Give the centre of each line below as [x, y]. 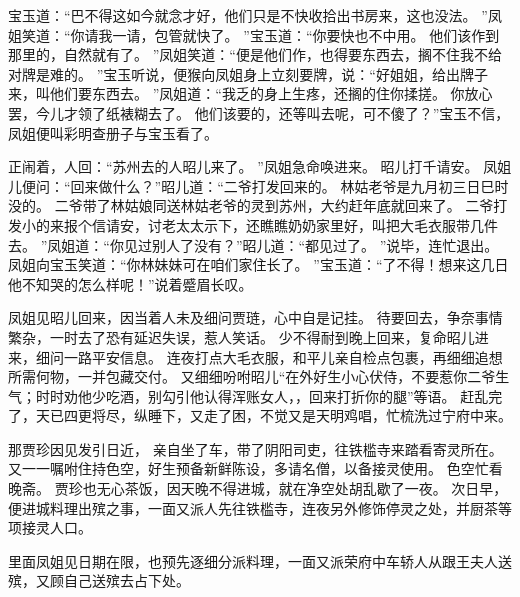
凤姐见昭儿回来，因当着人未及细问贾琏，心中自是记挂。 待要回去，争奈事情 [255, 317]
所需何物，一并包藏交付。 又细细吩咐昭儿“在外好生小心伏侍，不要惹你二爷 [252, 376]
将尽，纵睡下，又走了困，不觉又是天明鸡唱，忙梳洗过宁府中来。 [301, 415]
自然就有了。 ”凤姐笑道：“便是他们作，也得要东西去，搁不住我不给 [282, 54]
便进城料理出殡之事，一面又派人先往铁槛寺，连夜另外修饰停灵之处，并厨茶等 [260, 507]
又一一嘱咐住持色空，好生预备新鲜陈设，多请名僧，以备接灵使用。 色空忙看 [255, 468]
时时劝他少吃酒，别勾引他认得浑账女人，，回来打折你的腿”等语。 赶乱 [262, 395]
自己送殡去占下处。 [126, 580]
